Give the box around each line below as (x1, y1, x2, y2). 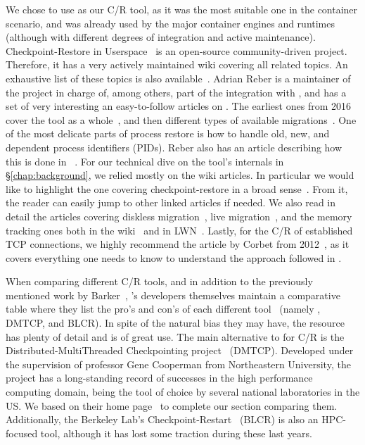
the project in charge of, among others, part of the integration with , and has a (6, 84, 347, 99)
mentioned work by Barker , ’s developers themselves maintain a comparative (6, 287, 340, 302)
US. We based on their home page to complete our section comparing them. (6, 398, 338, 413)
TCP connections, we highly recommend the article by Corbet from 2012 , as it (6, 237, 350, 251)
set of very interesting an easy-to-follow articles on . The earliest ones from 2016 (6, 99, 351, 113)
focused (6, 425, 38, 440)
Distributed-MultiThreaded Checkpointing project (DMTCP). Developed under (6, 343, 354, 358)
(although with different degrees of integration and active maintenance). (6, 30, 316, 44)
